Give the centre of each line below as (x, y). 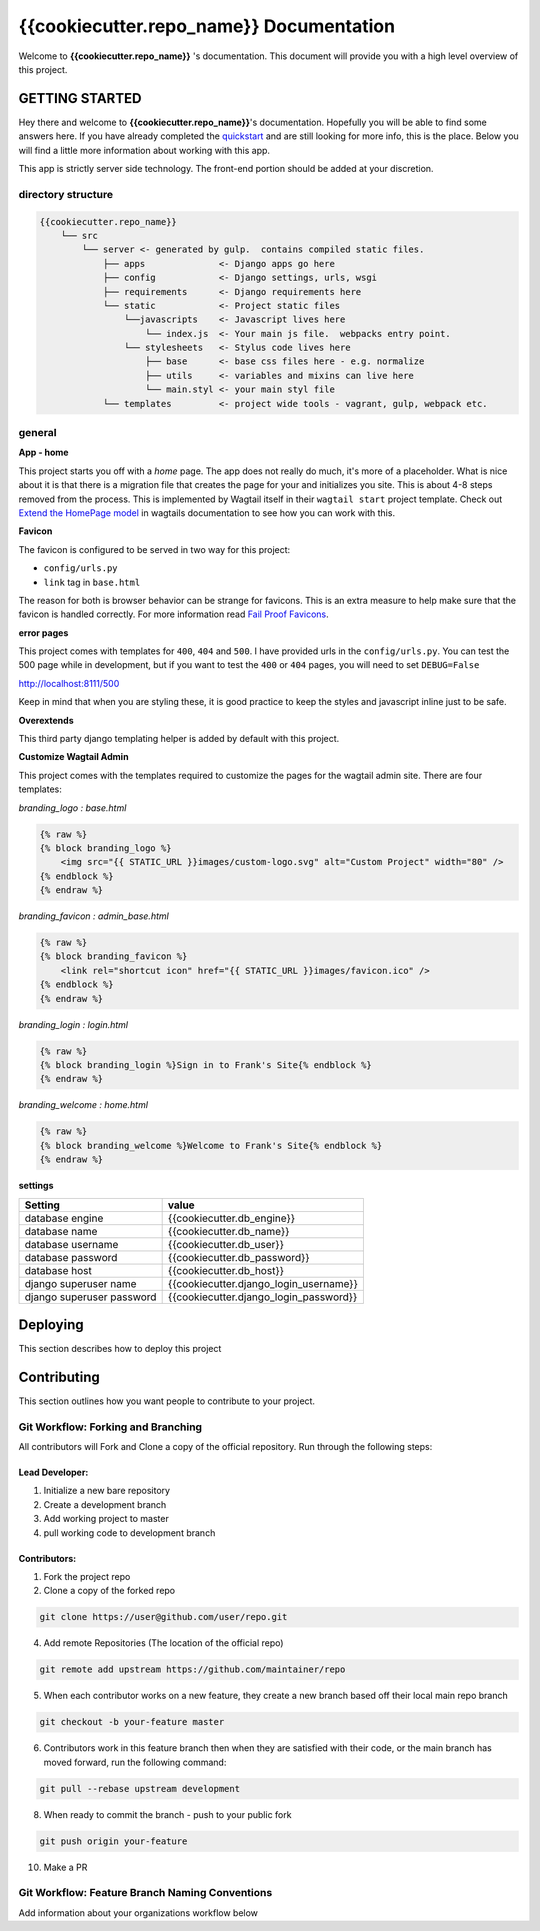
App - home (43, 452)
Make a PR (65, 1867)
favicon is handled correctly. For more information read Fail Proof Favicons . (173, 614)
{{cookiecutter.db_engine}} (231, 1218)
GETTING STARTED (80, 98)
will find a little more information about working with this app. (144, 150)
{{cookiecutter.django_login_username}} (263, 1283)
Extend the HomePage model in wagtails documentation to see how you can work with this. (206, 512)
